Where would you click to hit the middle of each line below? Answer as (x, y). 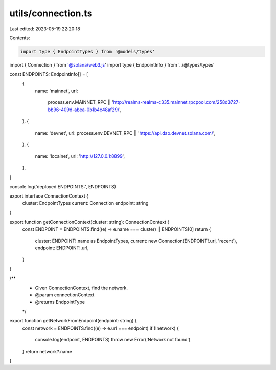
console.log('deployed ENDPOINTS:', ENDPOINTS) (63, 186)
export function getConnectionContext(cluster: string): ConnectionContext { (89, 222)
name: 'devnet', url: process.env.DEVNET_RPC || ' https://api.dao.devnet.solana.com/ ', (125, 133)
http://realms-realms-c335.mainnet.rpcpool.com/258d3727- (177, 102)
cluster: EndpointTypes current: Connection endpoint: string (85, 203)
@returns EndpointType (60, 302)
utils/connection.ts (51, 13)
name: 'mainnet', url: (56, 91)
